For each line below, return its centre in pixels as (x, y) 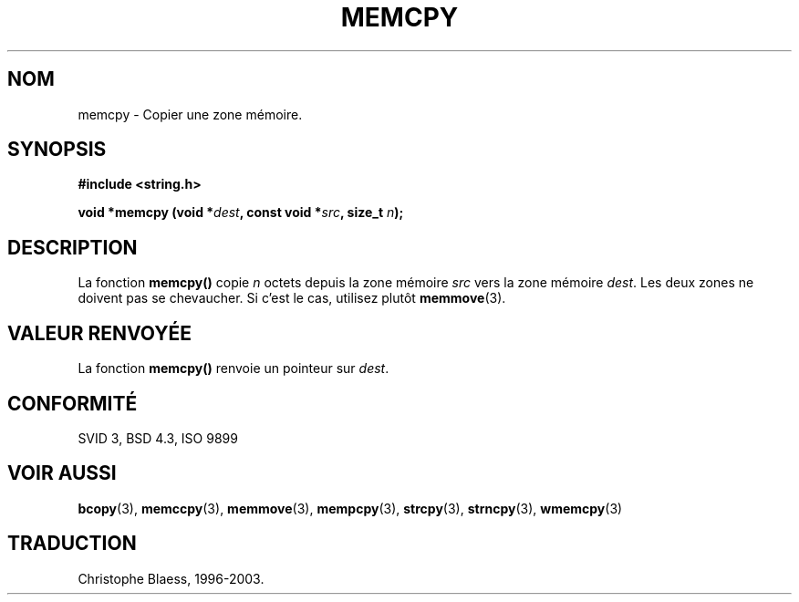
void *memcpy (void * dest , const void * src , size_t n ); (241, 213)
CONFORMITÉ (73, 403)
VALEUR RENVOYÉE (99, 333)
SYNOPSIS (57, 150)
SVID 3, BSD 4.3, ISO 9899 (158, 438)
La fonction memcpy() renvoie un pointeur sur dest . (233, 368)
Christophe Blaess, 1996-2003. (171, 578)
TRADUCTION (72, 544)
